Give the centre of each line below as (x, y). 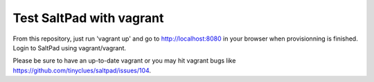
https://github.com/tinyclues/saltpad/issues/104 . (82, 70)
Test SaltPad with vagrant (88, 18)
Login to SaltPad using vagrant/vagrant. (69, 48)
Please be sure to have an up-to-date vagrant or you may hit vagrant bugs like (124, 61)
